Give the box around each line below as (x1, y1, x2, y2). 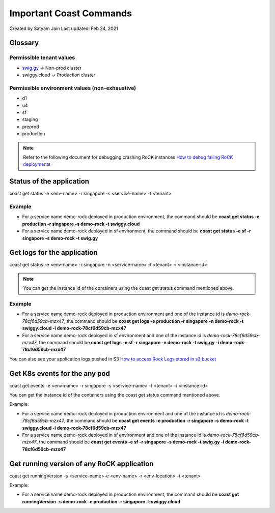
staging (22, 116, 38, 123)
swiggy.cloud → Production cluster (22, 72, 96, 78)
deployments (23, 161, 51, 167)
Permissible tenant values (9, 54, 75, 61)
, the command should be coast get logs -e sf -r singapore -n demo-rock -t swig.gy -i (36, 339, 219, 345)
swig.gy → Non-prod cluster (22, 65, 81, 71)
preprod (22, 124, 39, 130)
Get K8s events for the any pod (9, 369, 111, 378)
